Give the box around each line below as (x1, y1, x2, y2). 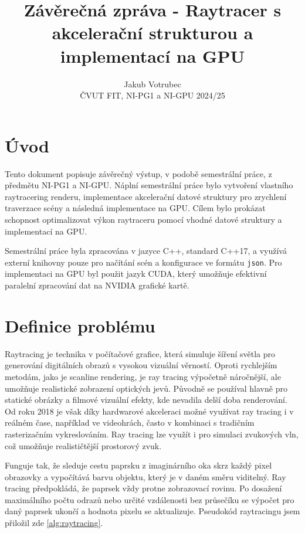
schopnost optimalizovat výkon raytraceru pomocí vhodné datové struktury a (5, 213, 282, 225)
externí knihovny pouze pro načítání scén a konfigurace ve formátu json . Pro (5, 256, 282, 268)
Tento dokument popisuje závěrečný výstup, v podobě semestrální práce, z (5, 167, 272, 179)
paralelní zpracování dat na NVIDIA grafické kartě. (5, 279, 189, 291)
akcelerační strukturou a (52, 21, 253, 45)
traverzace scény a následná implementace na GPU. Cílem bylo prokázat (5, 202, 266, 214)
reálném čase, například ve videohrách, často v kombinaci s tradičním (5, 416, 255, 429)
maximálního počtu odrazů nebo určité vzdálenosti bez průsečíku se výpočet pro (5, 493, 294, 505)
